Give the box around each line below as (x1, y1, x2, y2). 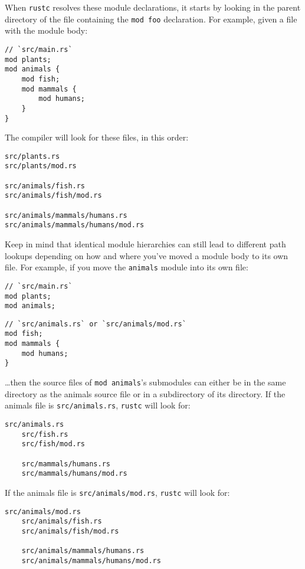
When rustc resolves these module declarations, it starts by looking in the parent (5, 1, 301, 13)
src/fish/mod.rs (21, 440, 86, 449)
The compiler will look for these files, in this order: (5, 131, 189, 143)
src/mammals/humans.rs (21, 459, 110, 468)
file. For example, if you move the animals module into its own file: (5, 261, 248, 273)
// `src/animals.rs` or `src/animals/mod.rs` (5, 319, 186, 328)
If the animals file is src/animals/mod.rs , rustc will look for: (5, 486, 230, 498)
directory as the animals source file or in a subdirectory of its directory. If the (5, 387, 286, 400)
